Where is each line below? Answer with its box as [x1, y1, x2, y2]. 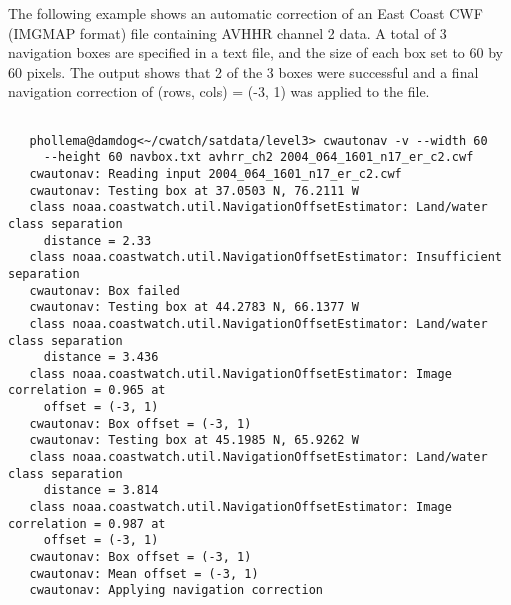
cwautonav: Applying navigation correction [29, 583, 323, 598]
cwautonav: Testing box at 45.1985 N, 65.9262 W [29, 433, 359, 448]
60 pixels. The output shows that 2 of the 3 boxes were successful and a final [8, 61, 479, 82]
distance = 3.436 [43, 350, 159, 365]
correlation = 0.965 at [8, 383, 166, 398]
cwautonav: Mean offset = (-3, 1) [29, 566, 259, 581]
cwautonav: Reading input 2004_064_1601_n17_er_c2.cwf [29, 166, 402, 181]
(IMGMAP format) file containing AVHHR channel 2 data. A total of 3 [8, 22, 447, 43]
